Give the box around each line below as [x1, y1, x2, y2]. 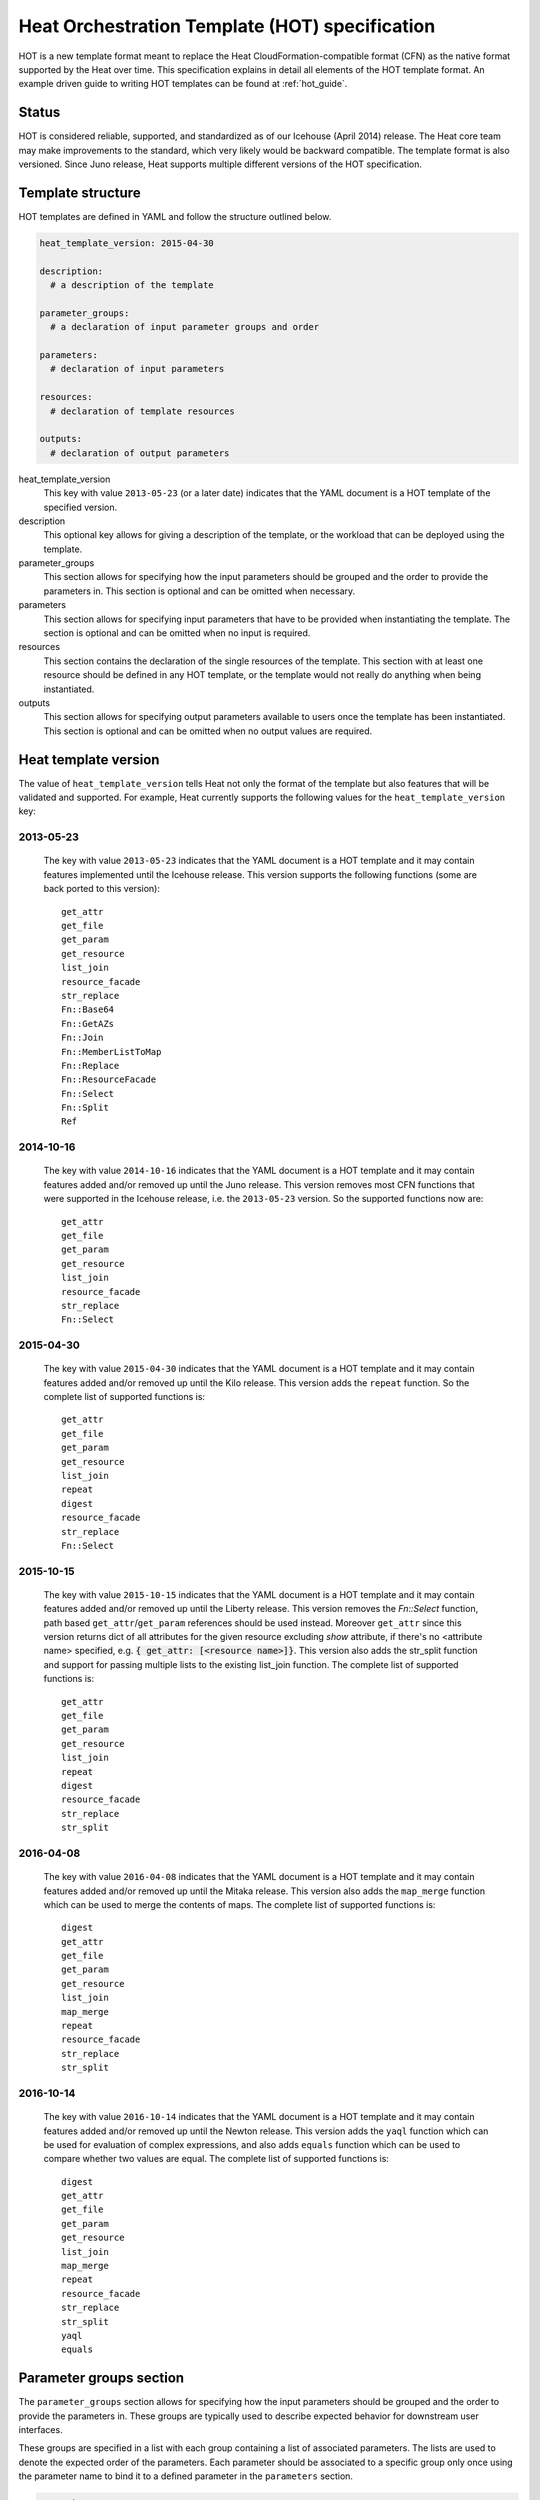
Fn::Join [61, 1032, 104, 1044]
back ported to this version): [43, 883, 160, 895]
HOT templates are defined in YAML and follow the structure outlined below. [18, 210, 332, 222]
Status [18, 104, 61, 121]
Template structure [18, 184, 141, 201]
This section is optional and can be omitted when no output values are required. [43, 725, 373, 737]
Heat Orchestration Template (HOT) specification [18, 15, 436, 37]
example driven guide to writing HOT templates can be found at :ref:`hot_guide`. [18, 78, 348, 90]
